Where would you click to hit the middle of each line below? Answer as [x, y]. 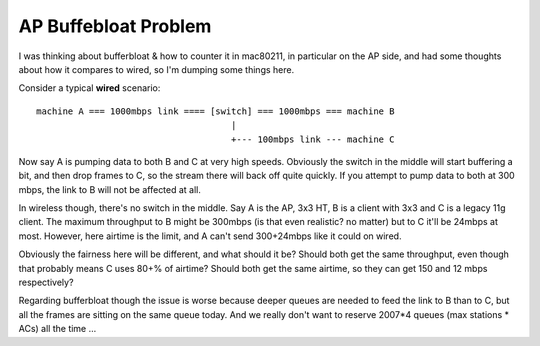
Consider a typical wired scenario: [89, 88]
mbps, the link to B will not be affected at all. [110, 189]
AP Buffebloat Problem [115, 26]
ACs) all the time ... [57, 329]
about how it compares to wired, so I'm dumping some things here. [156, 69]
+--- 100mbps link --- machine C [312, 139]
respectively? [46, 282]
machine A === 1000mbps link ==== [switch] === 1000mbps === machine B [215, 111]
